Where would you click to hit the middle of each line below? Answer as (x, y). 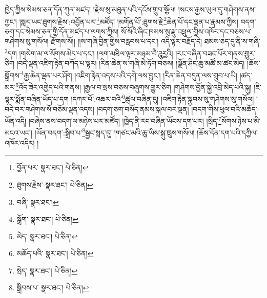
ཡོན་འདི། (16, 120)
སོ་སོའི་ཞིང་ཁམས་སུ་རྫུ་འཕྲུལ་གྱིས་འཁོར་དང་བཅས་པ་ (186, 31)
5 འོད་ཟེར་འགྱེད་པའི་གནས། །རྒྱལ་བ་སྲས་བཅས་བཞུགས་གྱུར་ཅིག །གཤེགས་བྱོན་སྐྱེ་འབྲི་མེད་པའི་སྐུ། (133, 86)
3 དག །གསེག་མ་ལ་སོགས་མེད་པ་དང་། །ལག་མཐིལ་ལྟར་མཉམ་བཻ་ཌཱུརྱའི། (89, 52)
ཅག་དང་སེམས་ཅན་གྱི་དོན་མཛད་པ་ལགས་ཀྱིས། (62, 31)
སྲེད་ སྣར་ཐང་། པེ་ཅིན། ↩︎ (47, 270)
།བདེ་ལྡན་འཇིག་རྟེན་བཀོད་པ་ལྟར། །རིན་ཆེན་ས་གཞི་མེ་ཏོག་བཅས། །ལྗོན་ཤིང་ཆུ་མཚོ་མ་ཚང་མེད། (131, 63)
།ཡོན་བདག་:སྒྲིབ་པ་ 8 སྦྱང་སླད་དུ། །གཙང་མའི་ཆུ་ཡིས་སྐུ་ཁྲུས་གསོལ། (115, 132)
